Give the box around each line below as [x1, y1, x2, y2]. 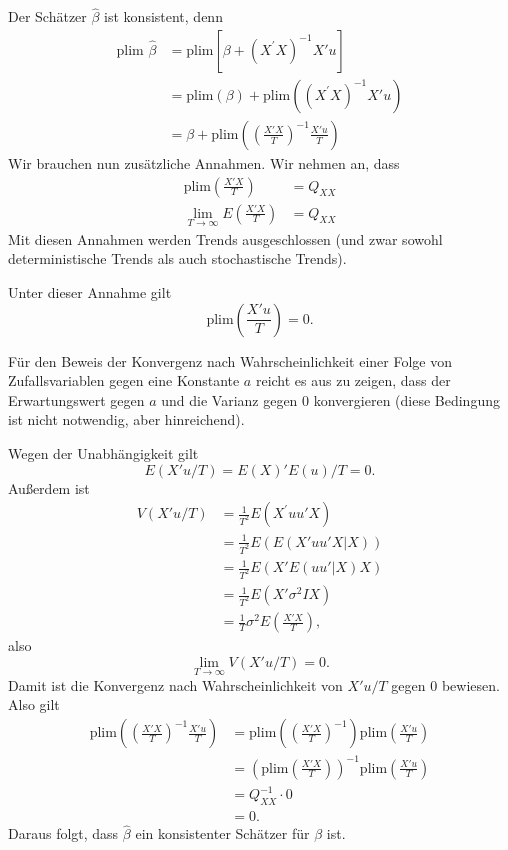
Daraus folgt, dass [8, 823, 119, 844]
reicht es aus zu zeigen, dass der [255, 370, 451, 391]
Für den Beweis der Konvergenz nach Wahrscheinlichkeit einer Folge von [8, 350, 452, 371]
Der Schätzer [8, 6, 87, 27]
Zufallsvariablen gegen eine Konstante [8, 370, 240, 391]
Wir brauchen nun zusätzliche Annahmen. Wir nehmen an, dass [8, 152, 400, 173]
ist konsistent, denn [104, 6, 223, 27]
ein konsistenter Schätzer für [135, 823, 310, 844]
